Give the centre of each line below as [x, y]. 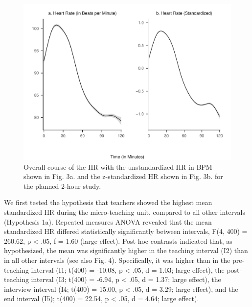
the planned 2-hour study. [62, 186]
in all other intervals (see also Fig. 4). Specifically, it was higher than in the [117, 260]
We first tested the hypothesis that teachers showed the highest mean [108, 202]
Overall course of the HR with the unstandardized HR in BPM [118, 166]
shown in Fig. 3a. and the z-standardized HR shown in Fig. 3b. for [123, 176]
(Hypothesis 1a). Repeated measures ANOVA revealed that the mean [108, 221]
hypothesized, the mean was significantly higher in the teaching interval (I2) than [126, 250]
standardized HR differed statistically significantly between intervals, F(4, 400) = [126, 231]
